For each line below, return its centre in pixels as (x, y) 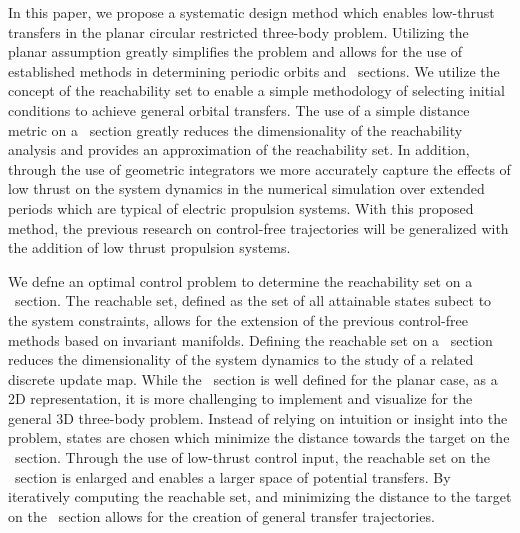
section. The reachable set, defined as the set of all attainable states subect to (253, 300)
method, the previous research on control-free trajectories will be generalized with (258, 227)
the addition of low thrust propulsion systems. (149, 247)
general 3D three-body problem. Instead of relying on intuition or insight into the (258, 417)
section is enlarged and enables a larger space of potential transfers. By (232, 476)
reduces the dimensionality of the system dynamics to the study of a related (241, 359)
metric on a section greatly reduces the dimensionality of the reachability (235, 129)
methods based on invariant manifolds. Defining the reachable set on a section (250, 339)
